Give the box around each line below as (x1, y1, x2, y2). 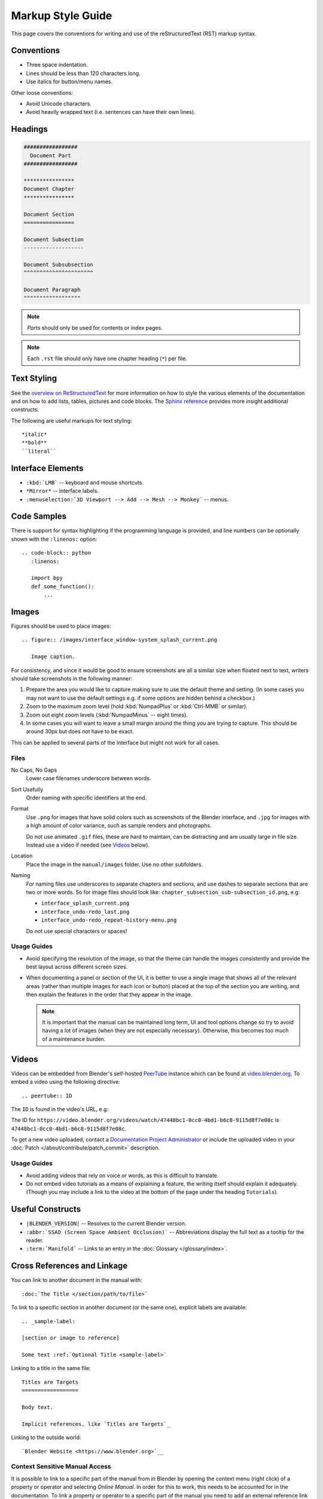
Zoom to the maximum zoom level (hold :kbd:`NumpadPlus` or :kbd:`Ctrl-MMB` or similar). (26, 703, 248, 710)
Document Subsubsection (23, 261, 94, 268)
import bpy (31, 574, 63, 582)
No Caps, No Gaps (11, 766, 57, 773)
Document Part (30, 152, 72, 159)
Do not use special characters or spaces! (26, 927, 127, 935)
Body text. (22, 1404, 54, 1411)
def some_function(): (31, 583, 95, 590)
